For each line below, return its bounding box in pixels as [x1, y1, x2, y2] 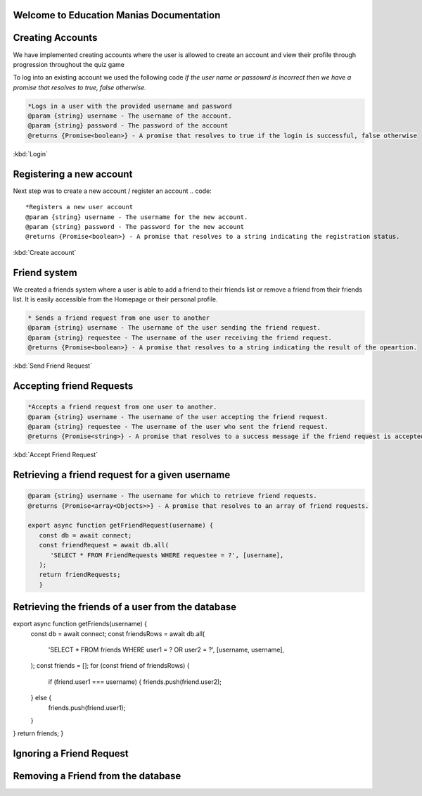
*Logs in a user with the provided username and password [27, 102, 232, 110]
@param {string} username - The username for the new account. [25, 213, 248, 221]
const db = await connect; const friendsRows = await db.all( [30, 629, 205, 638]
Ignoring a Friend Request [13, 747, 129, 760]
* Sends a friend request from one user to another [27, 313, 210, 322]
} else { [30, 694, 52, 702]
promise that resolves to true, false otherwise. [13, 83, 147, 92]
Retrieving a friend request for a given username [13, 469, 231, 481]
